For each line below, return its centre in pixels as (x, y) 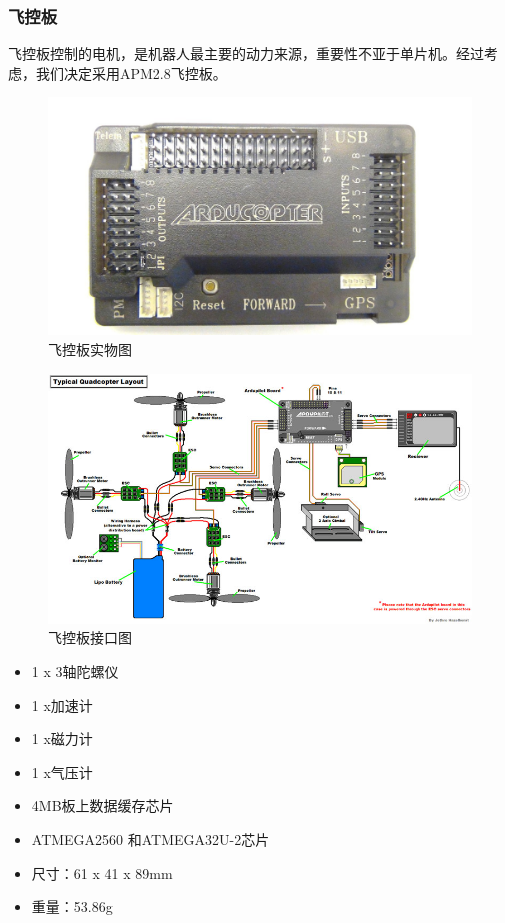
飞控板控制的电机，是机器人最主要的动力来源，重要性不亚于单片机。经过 (246, 53)
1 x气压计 (62, 771)
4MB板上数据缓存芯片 (102, 805)
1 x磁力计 (62, 738)
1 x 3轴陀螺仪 (75, 671)
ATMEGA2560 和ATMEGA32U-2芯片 (150, 838)
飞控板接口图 (90, 637)
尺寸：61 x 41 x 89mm (102, 872)
